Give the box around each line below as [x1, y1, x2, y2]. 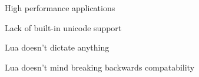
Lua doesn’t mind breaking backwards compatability [5, 61, 195, 73]
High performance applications [5, 2, 115, 14]
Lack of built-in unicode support [5, 21, 122, 34]
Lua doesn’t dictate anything [5, 41, 110, 53]
